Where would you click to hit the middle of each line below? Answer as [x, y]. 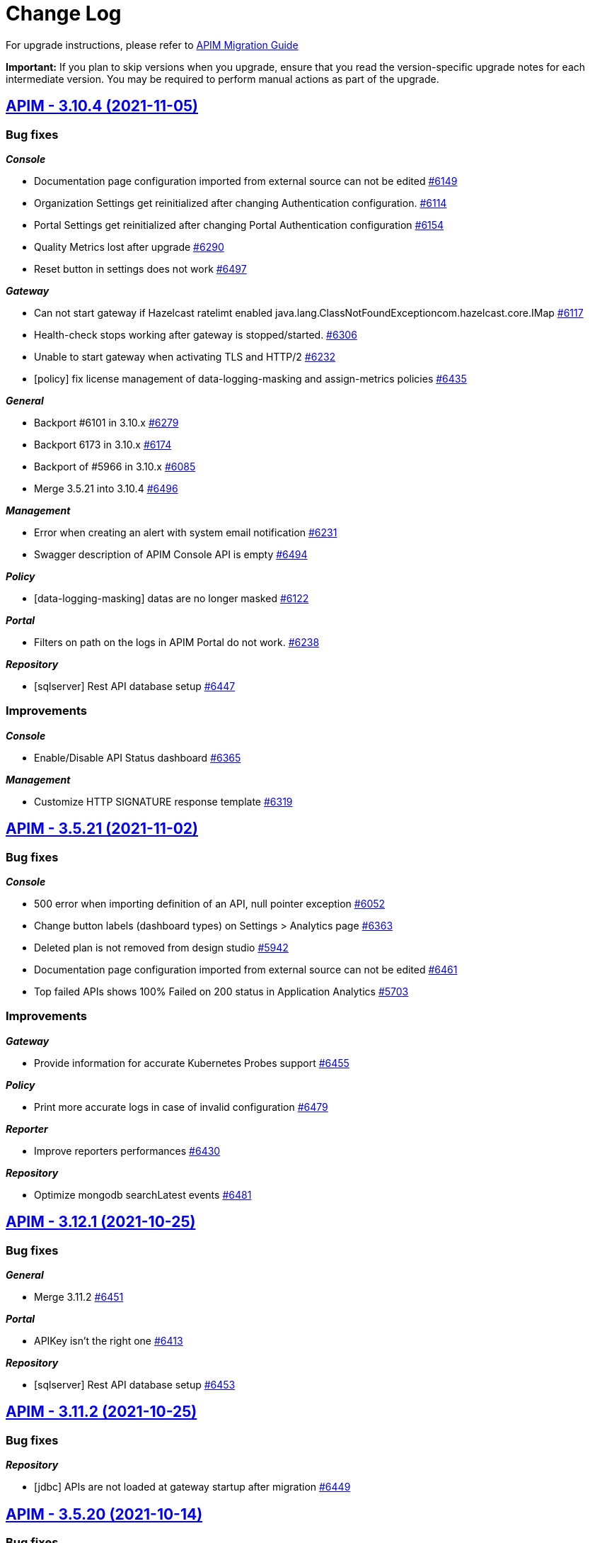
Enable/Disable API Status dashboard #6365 [138, 757]
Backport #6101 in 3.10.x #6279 [106, 422]
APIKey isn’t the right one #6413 [109, 1340]
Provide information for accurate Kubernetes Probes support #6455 [192, 1063]
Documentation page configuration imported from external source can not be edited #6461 [246, 969]
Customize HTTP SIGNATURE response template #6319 [163, 801]
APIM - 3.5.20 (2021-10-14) [104, 1514]
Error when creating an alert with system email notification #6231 [186, 532]
